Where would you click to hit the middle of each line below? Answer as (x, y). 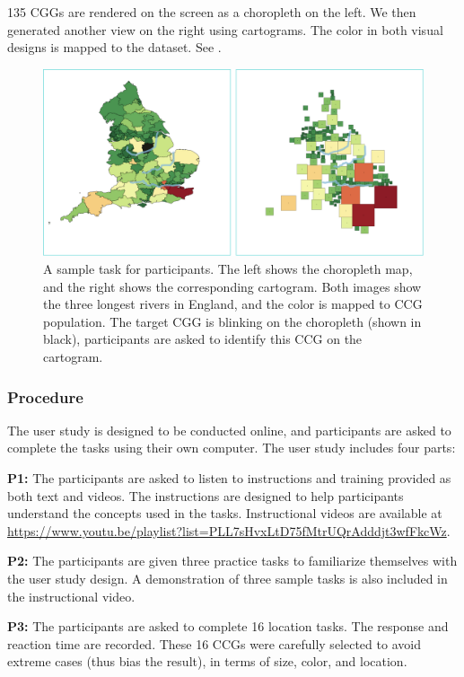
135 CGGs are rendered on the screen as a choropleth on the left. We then (212, 12)
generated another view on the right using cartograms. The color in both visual (225, 29)
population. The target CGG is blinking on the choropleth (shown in (232, 321)
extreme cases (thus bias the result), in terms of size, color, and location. (207, 661)
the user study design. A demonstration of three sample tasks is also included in (228, 578)
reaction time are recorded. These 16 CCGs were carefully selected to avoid (214, 643)
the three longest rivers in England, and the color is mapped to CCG (233, 304)
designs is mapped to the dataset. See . (114, 47)
